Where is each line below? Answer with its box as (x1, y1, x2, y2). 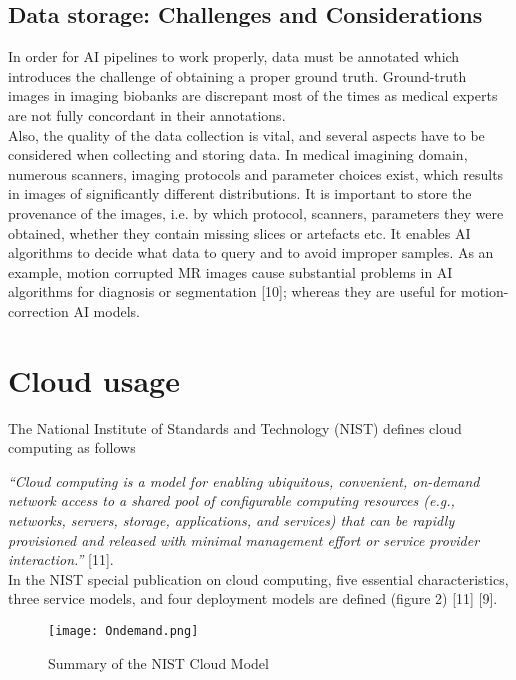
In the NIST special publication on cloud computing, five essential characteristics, (8, 568, 509, 589)
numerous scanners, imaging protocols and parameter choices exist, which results (8, 163, 504, 184)
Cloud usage (8, 359, 180, 400)
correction (8, 300, 69, 321)
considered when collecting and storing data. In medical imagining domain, (8, 144, 468, 165)
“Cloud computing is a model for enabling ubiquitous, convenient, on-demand (8, 470, 480, 491)
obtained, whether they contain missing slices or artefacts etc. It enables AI (8, 222, 471, 243)
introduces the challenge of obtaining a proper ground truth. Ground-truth (8, 65, 467, 86)
